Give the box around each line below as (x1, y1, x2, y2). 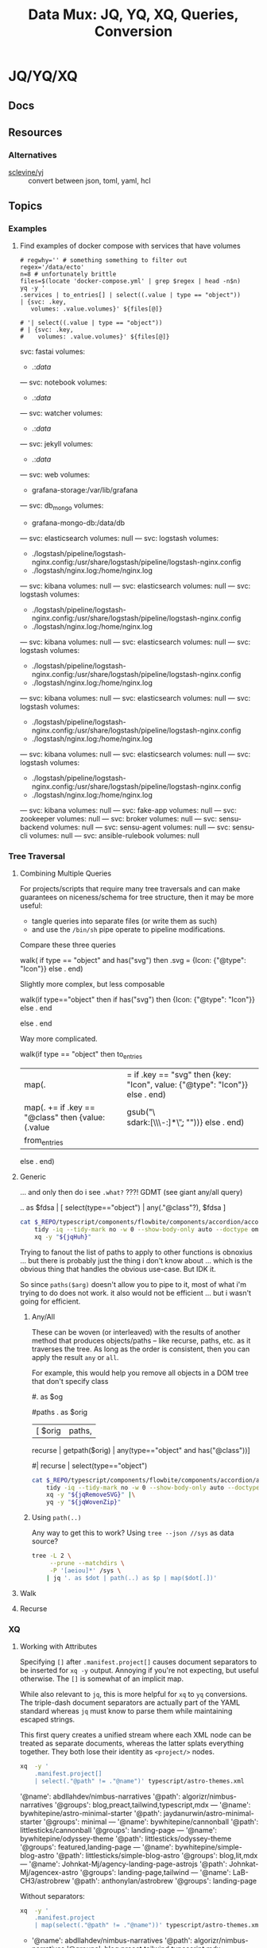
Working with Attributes (19, 1641, 98, 1651)
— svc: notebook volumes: (19, 377, 107, 387)
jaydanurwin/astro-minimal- (163, 1808, 254, 1818)
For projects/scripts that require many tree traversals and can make (19, 884, 241, 894)
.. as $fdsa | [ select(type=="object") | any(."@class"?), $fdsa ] (19, 1203, 226, 1212)
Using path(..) (31, 1513, 82, 1522)
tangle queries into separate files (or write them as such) (31, 916, 218, 926)
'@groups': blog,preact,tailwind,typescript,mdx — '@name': (54, 1799, 251, 1809)
